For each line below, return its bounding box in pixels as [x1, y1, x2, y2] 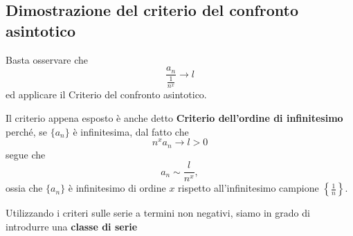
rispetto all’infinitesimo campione [178, 181, 319, 195]
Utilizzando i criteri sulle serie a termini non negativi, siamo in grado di [6, 206, 310, 220]
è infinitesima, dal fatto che [73, 124, 189, 138]
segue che [6, 147, 46, 161]
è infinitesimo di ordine [68, 181, 166, 195]
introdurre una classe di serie [6, 219, 138, 233]
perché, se [6, 124, 47, 138]
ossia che [6, 181, 43, 195]
